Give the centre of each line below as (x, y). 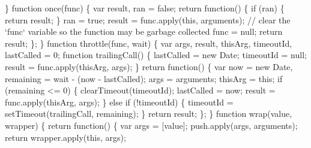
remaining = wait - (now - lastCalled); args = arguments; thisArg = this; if (144, 78)
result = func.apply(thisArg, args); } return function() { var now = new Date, (149, 66)
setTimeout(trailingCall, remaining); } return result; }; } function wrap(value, (149, 114)
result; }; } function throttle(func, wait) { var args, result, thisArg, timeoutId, (149, 43)
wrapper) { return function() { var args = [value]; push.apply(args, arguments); (151, 125)
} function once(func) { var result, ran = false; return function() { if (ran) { (145, 8)
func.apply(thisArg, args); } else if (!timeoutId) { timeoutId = (119, 102)
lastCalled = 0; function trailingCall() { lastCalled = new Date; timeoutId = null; (156, 55)
